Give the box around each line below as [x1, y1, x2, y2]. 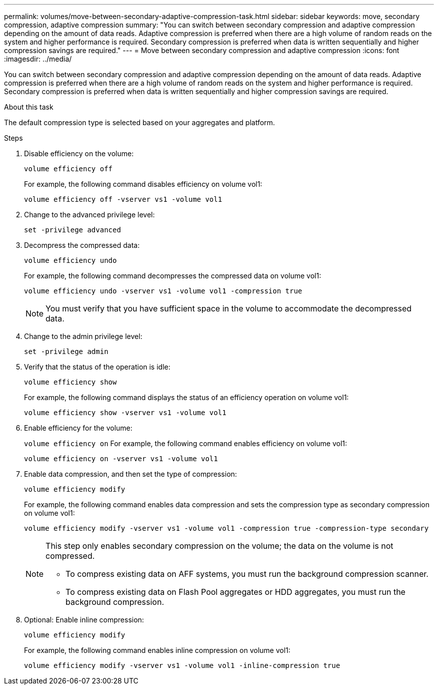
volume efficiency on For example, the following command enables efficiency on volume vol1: [24, 439, 347, 448]
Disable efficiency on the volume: [24, 149, 134, 158]
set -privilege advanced [24, 226, 121, 234]
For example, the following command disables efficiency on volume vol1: [24, 180, 262, 188]
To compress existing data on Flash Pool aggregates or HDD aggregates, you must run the [65, 587, 405, 597]
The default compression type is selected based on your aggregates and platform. [4, 118, 275, 127]
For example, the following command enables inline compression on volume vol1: [24, 646, 290, 654]
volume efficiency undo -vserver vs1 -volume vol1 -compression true [24, 287, 302, 295]
